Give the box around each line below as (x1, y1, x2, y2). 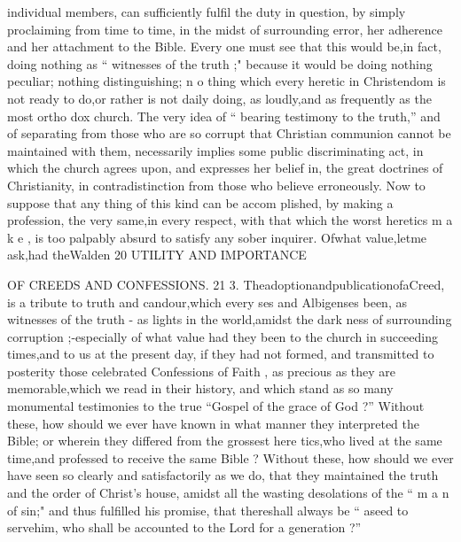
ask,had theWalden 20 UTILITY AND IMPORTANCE (7, 245, 307, 264)
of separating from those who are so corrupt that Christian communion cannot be (7, 124, 451, 143)
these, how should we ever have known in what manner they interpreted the (7, 414, 420, 432)
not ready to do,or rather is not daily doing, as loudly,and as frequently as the (7, 89, 432, 107)
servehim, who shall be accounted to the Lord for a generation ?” (7, 518, 362, 537)
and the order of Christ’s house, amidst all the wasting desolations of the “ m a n (7, 484, 449, 502)
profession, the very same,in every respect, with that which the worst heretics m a (7, 211, 453, 229)
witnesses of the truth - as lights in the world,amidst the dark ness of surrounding (7, 310, 452, 329)
